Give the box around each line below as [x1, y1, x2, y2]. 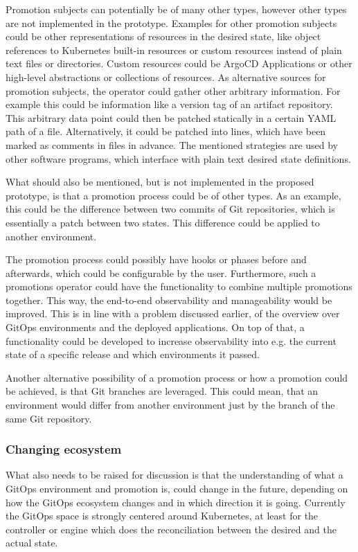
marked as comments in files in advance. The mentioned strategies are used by [6, 137, 339, 152]
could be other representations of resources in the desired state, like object [6, 29, 321, 44]
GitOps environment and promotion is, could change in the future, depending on [6, 481, 348, 496]
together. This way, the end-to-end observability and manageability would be [6, 292, 332, 307]
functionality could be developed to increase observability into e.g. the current [6, 333, 337, 348]
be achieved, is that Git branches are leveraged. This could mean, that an [6, 384, 319, 398]
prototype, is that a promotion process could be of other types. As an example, [6, 188, 341, 202]
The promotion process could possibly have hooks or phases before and [6, 252, 307, 267]
